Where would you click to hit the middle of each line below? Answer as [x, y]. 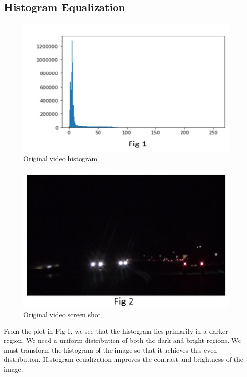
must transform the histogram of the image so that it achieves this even [111, 350]
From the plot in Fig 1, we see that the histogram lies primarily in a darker [116, 331]
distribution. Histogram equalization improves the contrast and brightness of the [124, 359]
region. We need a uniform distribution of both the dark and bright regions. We [123, 340]
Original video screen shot [62, 314]
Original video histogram [60, 158]
